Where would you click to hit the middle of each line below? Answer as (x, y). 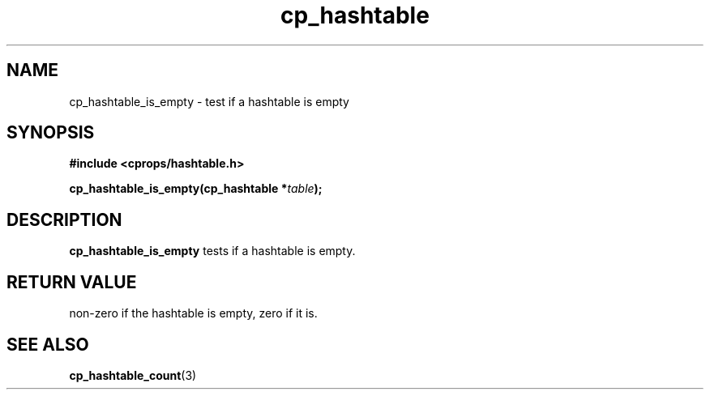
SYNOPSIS (51, 133)
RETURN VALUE (72, 282)
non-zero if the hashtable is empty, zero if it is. (193, 313)
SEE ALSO (48, 344)
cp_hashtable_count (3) (133, 375)
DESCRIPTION (64, 219)
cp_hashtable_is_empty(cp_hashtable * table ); (196, 189)
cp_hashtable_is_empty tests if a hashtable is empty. (212, 251)
